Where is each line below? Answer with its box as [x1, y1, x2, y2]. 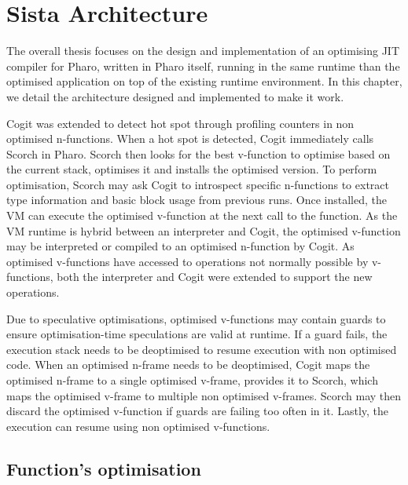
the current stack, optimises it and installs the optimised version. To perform [6, 161, 377, 177]
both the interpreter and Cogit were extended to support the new [57, 268, 373, 285]
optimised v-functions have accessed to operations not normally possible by [6, 253, 369, 269]
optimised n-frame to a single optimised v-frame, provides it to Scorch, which [6, 372, 378, 388]
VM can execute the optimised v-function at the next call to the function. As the [6, 207, 398, 224]
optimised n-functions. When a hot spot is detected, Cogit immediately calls [6, 130, 374, 147]
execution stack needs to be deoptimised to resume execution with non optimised [6, 341, 397, 357]
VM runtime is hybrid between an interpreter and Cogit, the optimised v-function [6, 222, 401, 239]
